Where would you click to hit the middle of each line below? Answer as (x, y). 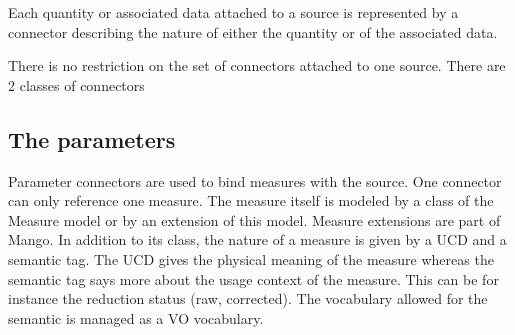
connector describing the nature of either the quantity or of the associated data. (253, 31)
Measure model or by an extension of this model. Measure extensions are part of (254, 219)
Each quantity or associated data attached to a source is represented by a (233, 12)
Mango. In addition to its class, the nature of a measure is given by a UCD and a (257, 239)
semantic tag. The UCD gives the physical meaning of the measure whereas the (251, 258)
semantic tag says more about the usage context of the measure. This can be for (253, 278)
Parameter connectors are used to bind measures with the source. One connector (255, 180)
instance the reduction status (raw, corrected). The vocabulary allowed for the (248, 298)
